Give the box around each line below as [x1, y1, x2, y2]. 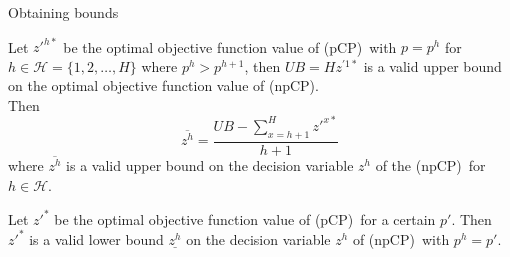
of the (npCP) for [375, 155, 486, 176]
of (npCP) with [352, 228, 450, 249]
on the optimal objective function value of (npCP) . [8, 75, 319, 96]
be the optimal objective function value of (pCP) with [63, 36, 397, 57]
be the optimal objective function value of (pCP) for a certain [54, 208, 436, 229]
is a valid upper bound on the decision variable [66, 155, 354, 176]
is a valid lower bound [29, 228, 164, 249]
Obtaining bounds [8, 2, 119, 22]
